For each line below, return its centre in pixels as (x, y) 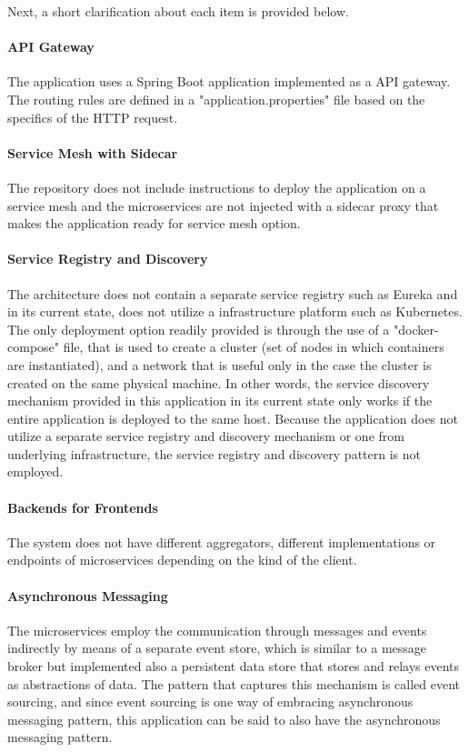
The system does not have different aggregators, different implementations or (222, 541)
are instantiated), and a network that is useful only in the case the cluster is (220, 364)
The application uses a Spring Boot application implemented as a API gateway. (229, 81)
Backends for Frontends (83, 507)
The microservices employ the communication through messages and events (217, 630)
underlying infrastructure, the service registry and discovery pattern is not (214, 453)
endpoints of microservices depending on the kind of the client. (182, 560)
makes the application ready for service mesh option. (154, 223)
